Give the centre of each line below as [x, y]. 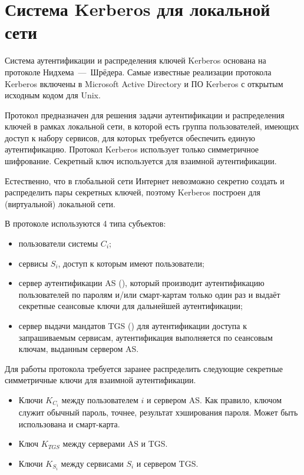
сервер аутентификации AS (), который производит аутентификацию [141, 283]
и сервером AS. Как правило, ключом [214, 399]
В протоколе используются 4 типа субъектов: [85, 223]
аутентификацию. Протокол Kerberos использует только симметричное [132, 149]
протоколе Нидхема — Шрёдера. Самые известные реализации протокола [138, 72]
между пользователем [100, 399]
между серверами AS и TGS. [115, 444]
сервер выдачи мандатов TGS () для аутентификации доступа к [133, 325]
